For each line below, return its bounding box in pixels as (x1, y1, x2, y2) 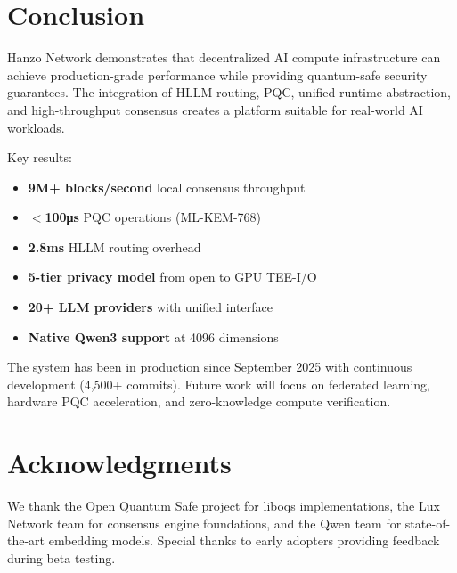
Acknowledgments (7, 445, 232, 481)
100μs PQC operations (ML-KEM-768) (45, 208, 262, 226)
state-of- (404, 513, 451, 532)
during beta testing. (7, 548, 116, 567)
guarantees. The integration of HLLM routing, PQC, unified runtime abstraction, (7, 83, 451, 102)
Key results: (7, 148, 72, 167)
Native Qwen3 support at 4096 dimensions (28, 327, 279, 346)
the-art (7, 531, 45, 550)
